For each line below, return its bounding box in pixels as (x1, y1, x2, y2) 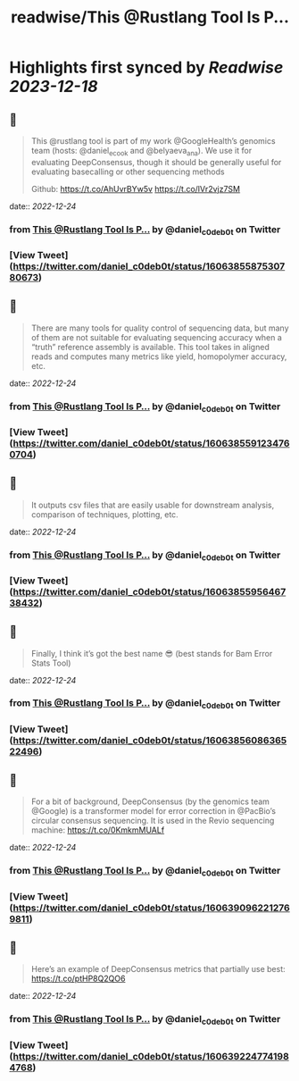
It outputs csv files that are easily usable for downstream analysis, (30, 499, 275, 510)
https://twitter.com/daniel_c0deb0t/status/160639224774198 (12, 1050, 290, 1062)
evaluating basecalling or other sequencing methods (30, 166, 225, 177)
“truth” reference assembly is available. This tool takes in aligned (30, 341, 270, 352)
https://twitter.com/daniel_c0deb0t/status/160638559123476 (12, 437, 290, 449)
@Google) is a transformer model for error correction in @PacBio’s (30, 806, 277, 817)
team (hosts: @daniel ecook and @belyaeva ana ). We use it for (30, 146, 253, 158)
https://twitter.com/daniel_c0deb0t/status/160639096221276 (12, 901, 290, 914)
